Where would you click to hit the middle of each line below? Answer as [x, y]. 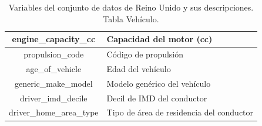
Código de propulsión [145, 54]
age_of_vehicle [54, 68]
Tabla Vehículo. [131, 18]
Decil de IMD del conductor [157, 98]
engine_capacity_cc [54, 39]
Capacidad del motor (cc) [159, 39]
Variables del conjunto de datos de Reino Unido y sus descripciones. [131, 7]
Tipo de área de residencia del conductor [180, 112]
